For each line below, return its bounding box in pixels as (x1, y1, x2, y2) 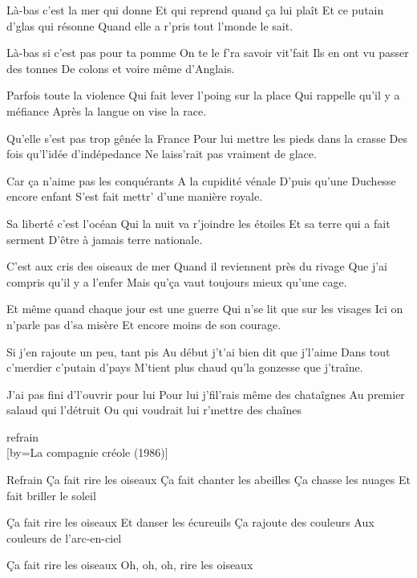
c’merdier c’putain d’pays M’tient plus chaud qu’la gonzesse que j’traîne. (6, 359, 363, 376)
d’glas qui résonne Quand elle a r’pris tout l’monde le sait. (6, 17, 294, 34)
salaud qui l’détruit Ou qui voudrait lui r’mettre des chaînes (6, 401, 302, 418)
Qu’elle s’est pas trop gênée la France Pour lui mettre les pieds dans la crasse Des (6, 129, 407, 146)
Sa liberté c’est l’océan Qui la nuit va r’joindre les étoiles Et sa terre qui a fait (6, 214, 391, 231)
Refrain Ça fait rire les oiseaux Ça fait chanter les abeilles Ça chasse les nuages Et (6, 471, 411, 488)
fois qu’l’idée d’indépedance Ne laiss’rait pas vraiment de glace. (6, 145, 317, 162)
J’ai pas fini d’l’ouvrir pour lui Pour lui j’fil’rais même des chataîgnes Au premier (6, 385, 405, 402)
